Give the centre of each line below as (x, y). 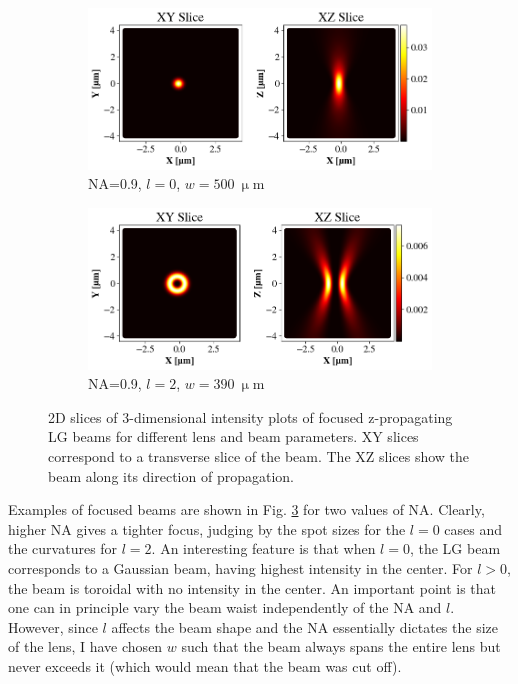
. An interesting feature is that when (263, 548)
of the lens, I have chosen (85, 646)
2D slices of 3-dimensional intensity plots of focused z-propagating (250, 416)
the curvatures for (63, 548)
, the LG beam (455, 548)
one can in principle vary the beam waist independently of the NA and (225, 607)
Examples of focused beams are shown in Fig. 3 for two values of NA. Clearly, (246, 509)
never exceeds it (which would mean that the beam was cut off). (205, 665)
